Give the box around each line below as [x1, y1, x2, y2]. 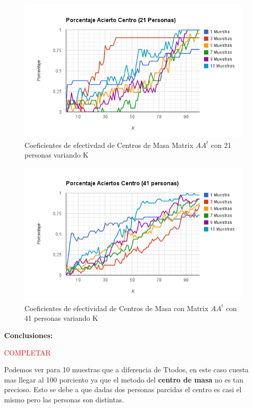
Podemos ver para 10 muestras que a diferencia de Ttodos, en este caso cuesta [4, 364, 249, 375]
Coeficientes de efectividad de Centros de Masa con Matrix [24, 302, 209, 313]
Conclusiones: [4, 329, 53, 340]
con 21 [211, 139, 232, 150]
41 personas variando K [24, 313, 98, 323]
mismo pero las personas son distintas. [4, 394, 124, 404]
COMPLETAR [4, 347, 51, 358]
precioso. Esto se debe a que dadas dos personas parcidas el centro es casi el [4, 384, 242, 395]
